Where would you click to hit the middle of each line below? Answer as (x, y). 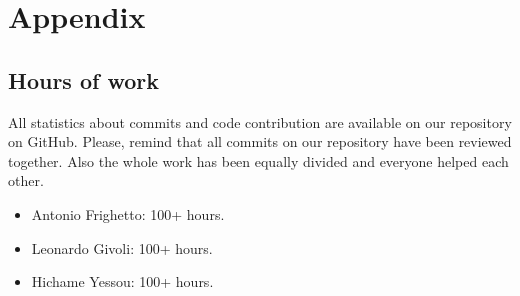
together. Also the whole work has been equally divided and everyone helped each (258, 160)
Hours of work (83, 79)
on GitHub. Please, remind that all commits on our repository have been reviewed (260, 141)
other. (26, 180)
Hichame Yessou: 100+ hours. (122, 281)
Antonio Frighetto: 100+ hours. (128, 213)
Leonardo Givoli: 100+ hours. (122, 247)
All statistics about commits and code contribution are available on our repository (260, 121)
